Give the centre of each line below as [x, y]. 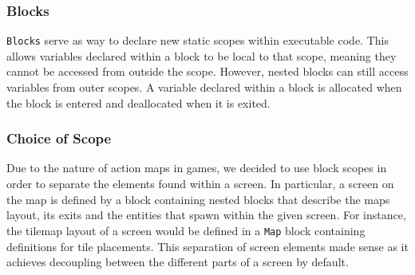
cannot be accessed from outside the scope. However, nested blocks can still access [207, 71]
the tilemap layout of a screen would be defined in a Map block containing [186, 230]
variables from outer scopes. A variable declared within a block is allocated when [204, 87]
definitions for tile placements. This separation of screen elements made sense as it [207, 246]
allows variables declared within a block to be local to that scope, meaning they [202, 55]
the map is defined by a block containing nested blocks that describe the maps [198, 199]
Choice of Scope [59, 138]
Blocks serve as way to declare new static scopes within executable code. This [198, 40]
